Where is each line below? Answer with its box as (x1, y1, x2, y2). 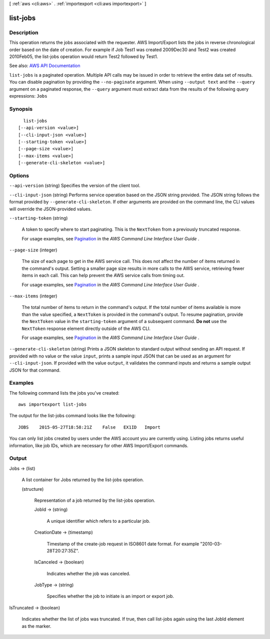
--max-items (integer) (9, 293, 57, 299)
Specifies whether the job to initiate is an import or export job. (46, 593, 174, 599)
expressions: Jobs (9, 93, 47, 99)
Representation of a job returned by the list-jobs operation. (34, 497, 155, 503)
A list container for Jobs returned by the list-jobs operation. (21, 477, 144, 483)
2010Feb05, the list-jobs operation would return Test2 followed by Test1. (9, 53, 158, 60)
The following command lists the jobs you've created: (9, 390, 119, 396)
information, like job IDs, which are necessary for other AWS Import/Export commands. (9, 442, 188, 448)
